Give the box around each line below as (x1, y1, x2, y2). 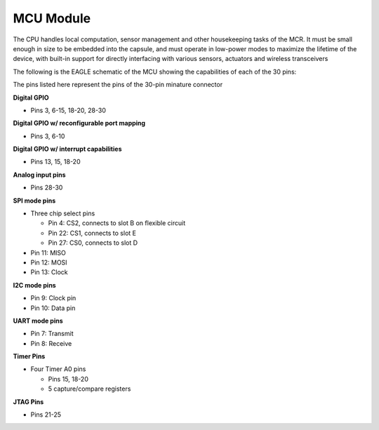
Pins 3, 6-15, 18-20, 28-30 (30, 106, 107, 114)
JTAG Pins (13, 397, 44, 406)
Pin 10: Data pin (30, 304, 76, 312)
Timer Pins (13, 352, 46, 361)
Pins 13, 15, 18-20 (30, 158, 81, 166)
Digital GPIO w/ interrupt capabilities (13, 145, 122, 154)
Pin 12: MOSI (30, 258, 67, 267)
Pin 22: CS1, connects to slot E (48, 229, 137, 237)
